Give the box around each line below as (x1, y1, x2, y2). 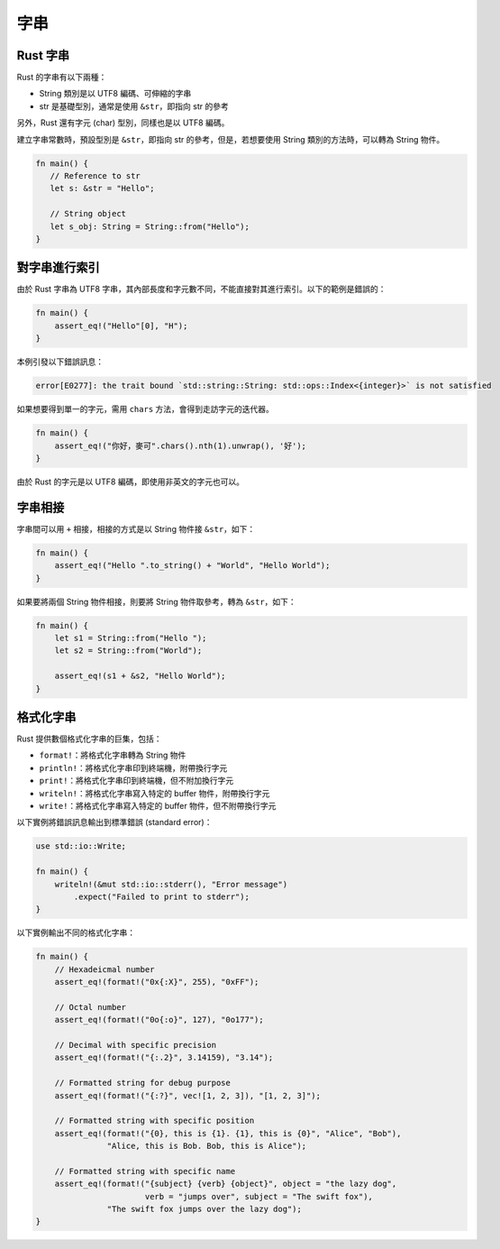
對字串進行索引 (16, 260, 100, 275)
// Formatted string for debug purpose (54, 1078, 232, 1088)
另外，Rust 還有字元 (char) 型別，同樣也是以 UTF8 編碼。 (16, 117, 230, 128)
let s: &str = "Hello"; (50, 183, 155, 194)
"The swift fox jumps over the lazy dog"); (106, 1204, 302, 1215)
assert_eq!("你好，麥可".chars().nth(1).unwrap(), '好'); (54, 440, 306, 451)
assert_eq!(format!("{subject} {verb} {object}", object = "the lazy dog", (54, 1179, 397, 1189)
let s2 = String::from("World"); (54, 646, 203, 656)
